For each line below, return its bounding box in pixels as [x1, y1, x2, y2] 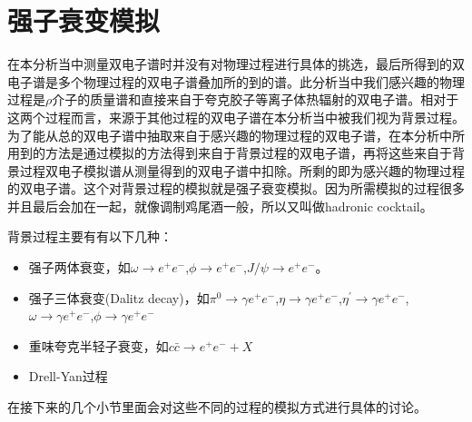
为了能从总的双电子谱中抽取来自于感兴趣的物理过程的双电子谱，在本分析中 [7, 125, 452, 144]
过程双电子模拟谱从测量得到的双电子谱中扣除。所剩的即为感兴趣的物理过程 [19, 161, 465, 180]
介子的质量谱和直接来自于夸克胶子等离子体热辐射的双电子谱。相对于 [52, 90, 459, 109]
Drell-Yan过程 [28, 367, 108, 386]
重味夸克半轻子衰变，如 [28, 336, 169, 355]
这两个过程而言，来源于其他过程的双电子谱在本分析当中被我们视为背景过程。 [7, 107, 465, 126]
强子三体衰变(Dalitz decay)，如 [28, 288, 210, 307]
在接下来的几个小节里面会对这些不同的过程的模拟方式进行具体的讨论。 [7, 397, 427, 417]
